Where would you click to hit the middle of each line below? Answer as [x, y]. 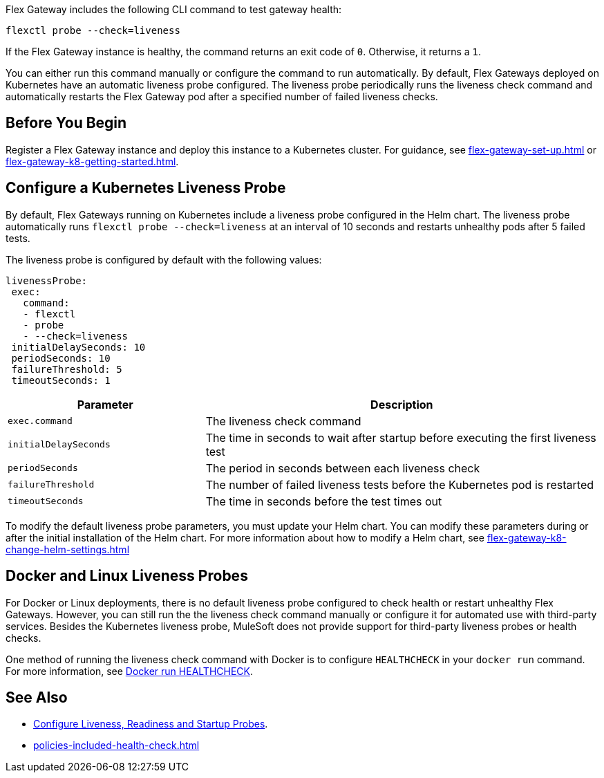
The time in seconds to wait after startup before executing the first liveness [401, 437]
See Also [37, 697]
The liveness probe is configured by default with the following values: [164, 259]
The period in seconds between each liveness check [343, 468]
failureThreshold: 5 [67, 369]
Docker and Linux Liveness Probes [127, 576]
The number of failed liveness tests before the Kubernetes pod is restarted [399, 484]
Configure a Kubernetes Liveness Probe [146, 188]
